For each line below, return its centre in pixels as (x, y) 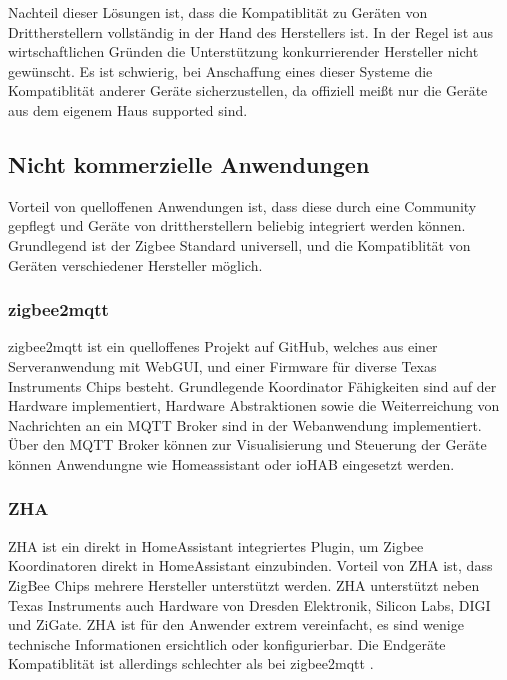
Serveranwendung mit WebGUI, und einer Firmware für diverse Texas (222, 365)
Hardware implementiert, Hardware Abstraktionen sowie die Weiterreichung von (254, 405)
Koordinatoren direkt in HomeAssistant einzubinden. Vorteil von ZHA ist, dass (250, 565)
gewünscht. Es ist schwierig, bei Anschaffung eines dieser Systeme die (220, 70)
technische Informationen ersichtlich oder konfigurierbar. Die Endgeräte (227, 643)
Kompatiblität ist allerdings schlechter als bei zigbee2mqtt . (191, 663)
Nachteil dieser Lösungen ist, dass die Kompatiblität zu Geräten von (218, 12)
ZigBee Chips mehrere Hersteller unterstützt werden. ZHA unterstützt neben (244, 584)
